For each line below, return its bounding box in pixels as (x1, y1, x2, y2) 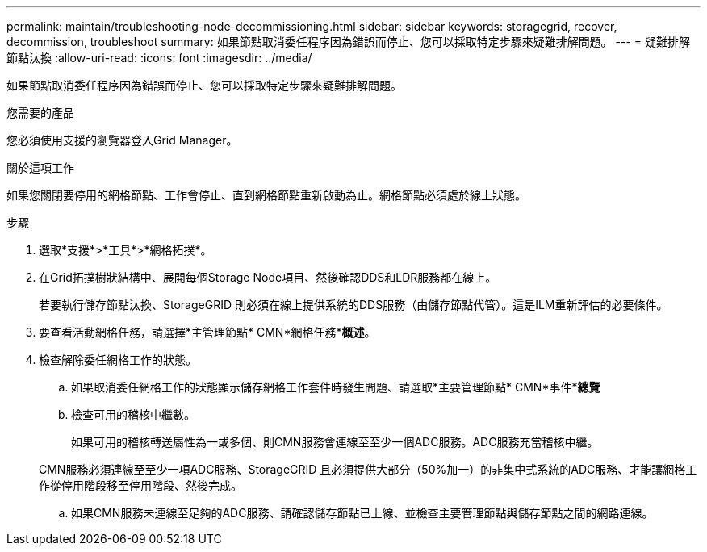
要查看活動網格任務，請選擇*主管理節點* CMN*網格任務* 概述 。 (39, 325, 376, 339)
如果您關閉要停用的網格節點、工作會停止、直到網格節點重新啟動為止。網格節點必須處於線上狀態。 (6, 188, 526, 202)
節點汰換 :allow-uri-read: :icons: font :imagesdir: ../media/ (6, 51, 312, 65)
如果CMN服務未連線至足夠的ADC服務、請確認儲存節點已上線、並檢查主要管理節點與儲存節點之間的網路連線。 (71, 506, 654, 520)
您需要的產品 (6, 106, 74, 119)
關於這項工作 (6, 161, 74, 174)
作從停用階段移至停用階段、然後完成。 (39, 479, 242, 492)
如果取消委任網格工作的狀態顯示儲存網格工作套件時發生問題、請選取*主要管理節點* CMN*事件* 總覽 (71, 380, 600, 394)
